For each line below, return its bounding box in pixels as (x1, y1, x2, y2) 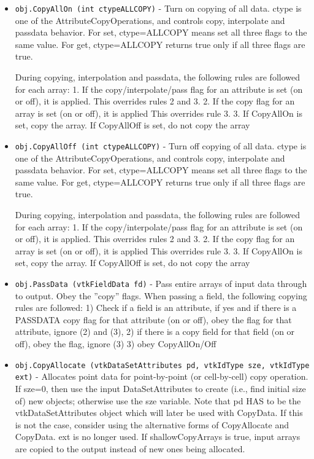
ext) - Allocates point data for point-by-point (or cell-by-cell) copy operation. (15, 370, 308, 383)
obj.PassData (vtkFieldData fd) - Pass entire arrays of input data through (15, 277, 307, 289)
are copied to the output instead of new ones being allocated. (15, 442, 245, 455)
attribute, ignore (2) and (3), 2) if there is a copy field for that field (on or (15, 325, 295, 338)
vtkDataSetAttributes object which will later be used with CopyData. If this (15, 406, 303, 419)
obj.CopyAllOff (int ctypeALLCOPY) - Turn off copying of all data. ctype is (15, 139, 307, 152)
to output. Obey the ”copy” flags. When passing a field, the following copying (15, 289, 307, 302)
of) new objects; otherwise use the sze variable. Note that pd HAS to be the (15, 394, 301, 407)
